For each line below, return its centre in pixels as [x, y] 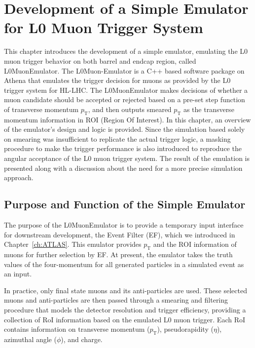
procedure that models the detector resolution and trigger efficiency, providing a [125, 309]
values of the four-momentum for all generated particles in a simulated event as [124, 264]
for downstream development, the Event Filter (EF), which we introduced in [120, 234]
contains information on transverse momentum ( [77, 329]
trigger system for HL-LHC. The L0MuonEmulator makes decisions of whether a [126, 90]
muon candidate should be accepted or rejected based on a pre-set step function [125, 99]
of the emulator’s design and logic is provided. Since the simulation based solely [125, 129]
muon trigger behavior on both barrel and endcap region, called [100, 60]
